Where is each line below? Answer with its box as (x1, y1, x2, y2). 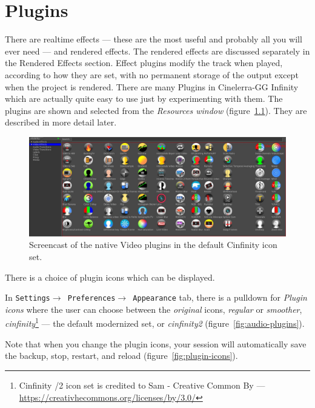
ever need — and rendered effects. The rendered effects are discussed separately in (5, 44, 310, 57)
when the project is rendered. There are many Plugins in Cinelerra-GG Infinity (5, 80, 299, 93)
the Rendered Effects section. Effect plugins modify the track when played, (5, 56, 283, 69)
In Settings (5, 291, 50, 304)
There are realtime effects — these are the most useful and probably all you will (5, 33, 302, 45)
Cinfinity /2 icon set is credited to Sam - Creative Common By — (19, 378, 265, 391)
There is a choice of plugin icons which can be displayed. (5, 270, 215, 283)
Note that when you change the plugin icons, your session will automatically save (5, 337, 307, 350)
